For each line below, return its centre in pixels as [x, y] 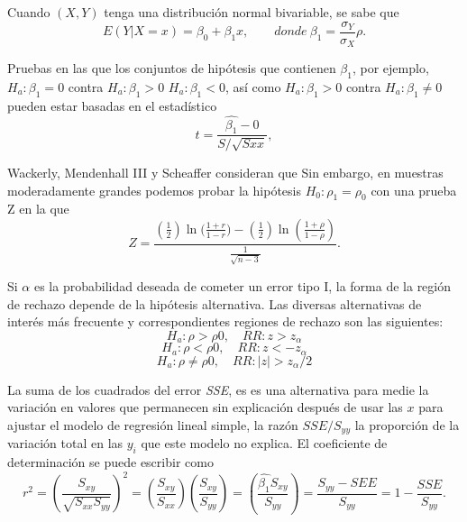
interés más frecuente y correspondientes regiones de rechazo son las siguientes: [225, 321]
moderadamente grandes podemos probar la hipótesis [154, 190]
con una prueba [414, 190]
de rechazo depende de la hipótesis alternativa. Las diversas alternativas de [215, 303]
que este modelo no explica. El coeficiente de [264, 443]
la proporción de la [407, 424]
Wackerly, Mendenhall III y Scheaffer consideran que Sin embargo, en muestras [225, 172]
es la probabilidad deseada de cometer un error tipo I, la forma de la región [243, 286]
